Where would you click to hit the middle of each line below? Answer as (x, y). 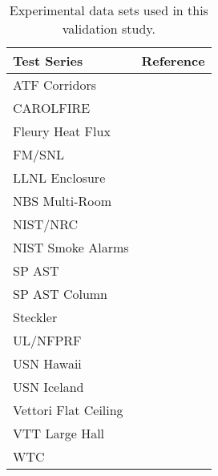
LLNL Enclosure (59, 177)
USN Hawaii (47, 363)
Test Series (48, 61)
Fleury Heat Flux (62, 131)
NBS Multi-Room (63, 201)
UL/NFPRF (47, 340)
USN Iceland (48, 387)
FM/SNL (39, 154)
